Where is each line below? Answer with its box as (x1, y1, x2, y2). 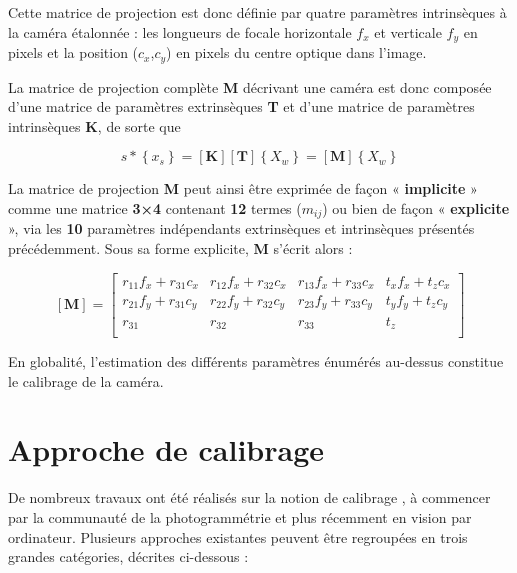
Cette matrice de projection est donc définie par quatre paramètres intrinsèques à (8, 2, 507, 22)
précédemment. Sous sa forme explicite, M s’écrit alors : (8, 237, 353, 258)
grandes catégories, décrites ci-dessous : (8, 546, 249, 567)
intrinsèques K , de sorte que (8, 115, 181, 136)
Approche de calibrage (8, 429, 325, 470)
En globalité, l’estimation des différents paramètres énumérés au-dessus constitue (8, 351, 504, 372)
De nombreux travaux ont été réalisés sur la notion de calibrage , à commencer (8, 487, 491, 508)
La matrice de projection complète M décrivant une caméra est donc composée (8, 76, 492, 97)
